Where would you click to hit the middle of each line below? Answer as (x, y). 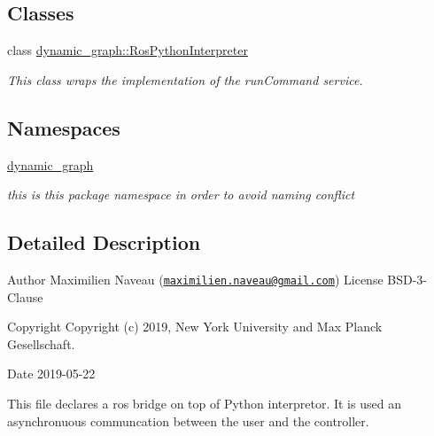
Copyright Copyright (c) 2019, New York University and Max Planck (195, 327)
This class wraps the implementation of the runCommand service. (185, 79)
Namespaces (64, 127)
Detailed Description (104, 242)
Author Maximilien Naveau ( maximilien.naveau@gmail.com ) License (195, 279)
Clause (25, 296)
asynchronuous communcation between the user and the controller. (188, 420)
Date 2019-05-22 (51, 374)
